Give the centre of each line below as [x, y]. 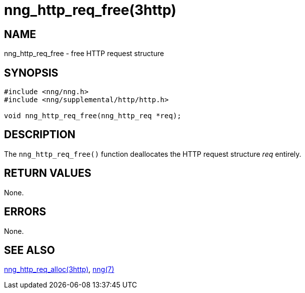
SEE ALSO [30, 250]
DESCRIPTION [40, 135]
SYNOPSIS [31, 73]
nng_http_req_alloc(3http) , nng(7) [59, 269]
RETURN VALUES [48, 173]
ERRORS [25, 212]
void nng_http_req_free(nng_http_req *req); [93, 116]
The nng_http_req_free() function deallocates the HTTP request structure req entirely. [153, 154]
